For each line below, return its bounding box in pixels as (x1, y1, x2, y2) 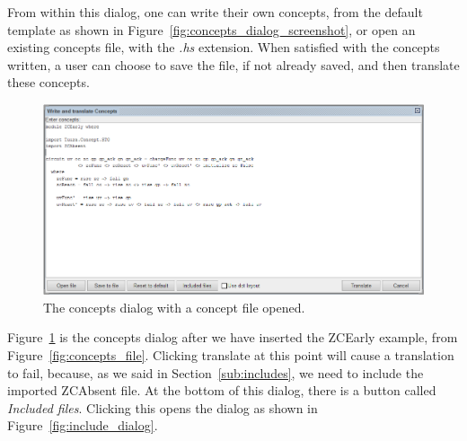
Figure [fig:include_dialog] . (7, 416, 158, 435)
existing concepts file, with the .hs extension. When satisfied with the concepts (7, 38, 440, 57)
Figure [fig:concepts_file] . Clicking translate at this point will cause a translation (7, 345, 454, 364)
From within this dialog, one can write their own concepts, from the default (7, 3, 423, 21)
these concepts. (7, 73, 90, 92)
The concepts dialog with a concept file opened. (43, 297, 305, 316)
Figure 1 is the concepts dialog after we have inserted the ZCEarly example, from (7, 328, 458, 347)
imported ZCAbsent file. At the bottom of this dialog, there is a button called (7, 381, 436, 400)
